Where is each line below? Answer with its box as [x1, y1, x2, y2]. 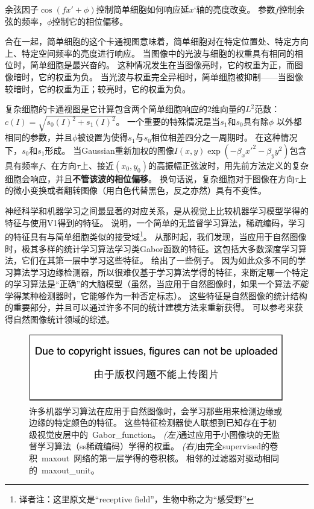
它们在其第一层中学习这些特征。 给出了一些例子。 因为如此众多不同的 [21, 254, 298, 267]
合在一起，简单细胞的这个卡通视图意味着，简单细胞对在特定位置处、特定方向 [5, 35, 309, 48]
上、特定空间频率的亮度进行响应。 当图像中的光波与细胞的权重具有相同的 [5, 46, 295, 59]
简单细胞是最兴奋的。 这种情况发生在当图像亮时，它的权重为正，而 [30, 58, 295, 71]
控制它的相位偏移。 [52, 14, 128, 27]
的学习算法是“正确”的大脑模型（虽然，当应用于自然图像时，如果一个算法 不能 [5, 277, 309, 290]
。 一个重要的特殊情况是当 [116, 115, 221, 128]
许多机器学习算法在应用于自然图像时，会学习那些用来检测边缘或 [29, 404, 282, 417]
